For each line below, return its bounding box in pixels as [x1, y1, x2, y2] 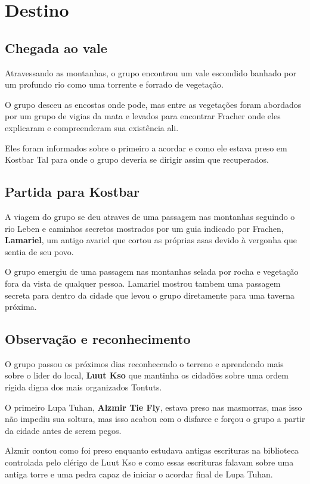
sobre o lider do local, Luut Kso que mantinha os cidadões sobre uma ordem [5, 369, 289, 381]
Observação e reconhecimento [5, 330, 191, 348]
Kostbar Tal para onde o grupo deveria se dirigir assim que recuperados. [5, 153, 269, 166]
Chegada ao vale [5, 38, 107, 57]
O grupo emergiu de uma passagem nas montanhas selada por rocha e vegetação [5, 265, 299, 278]
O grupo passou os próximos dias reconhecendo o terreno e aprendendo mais [5, 357, 284, 370]
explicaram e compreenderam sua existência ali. [5, 121, 179, 134]
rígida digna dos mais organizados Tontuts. [5, 381, 162, 393]
